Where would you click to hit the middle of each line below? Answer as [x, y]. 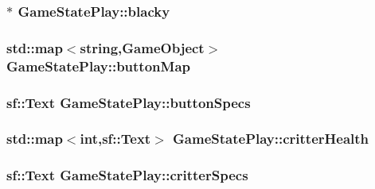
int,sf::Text [115, 139]
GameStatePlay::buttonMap [98, 66]
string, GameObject [142, 47]
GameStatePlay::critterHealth [271, 139]
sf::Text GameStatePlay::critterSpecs [127, 175]
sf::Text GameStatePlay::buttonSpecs [129, 102]
